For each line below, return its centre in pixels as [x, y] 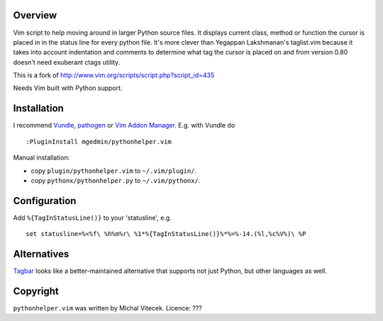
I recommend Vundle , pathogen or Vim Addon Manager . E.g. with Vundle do [124, 125]
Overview [35, 15]
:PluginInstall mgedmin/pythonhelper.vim [99, 141]
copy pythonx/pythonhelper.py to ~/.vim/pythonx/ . [116, 180]
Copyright [36, 291]
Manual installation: [41, 158]
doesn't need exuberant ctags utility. [67, 62]
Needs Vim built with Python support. [68, 88]
